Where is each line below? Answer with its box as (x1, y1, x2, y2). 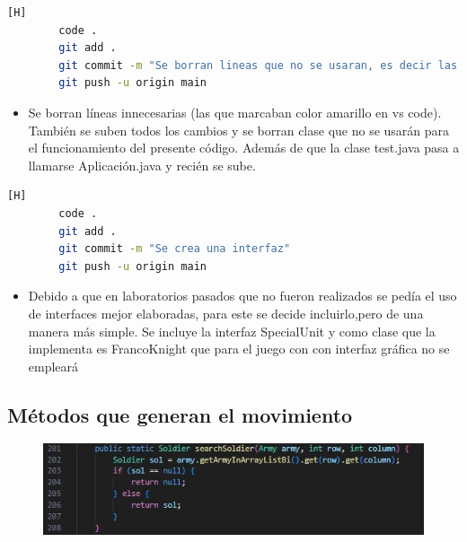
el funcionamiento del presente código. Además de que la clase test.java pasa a (28, 138, 460, 157)
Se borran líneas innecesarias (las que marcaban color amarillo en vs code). (28, 102, 442, 121)
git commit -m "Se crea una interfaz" (58, 242, 291, 256)
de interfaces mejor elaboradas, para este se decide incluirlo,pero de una (28, 303, 424, 322)
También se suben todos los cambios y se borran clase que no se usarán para (28, 120, 450, 139)
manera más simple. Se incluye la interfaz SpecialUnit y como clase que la (28, 321, 436, 340)
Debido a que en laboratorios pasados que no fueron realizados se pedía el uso (28, 286, 457, 305)
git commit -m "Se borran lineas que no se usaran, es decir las (58, 58, 458, 72)
